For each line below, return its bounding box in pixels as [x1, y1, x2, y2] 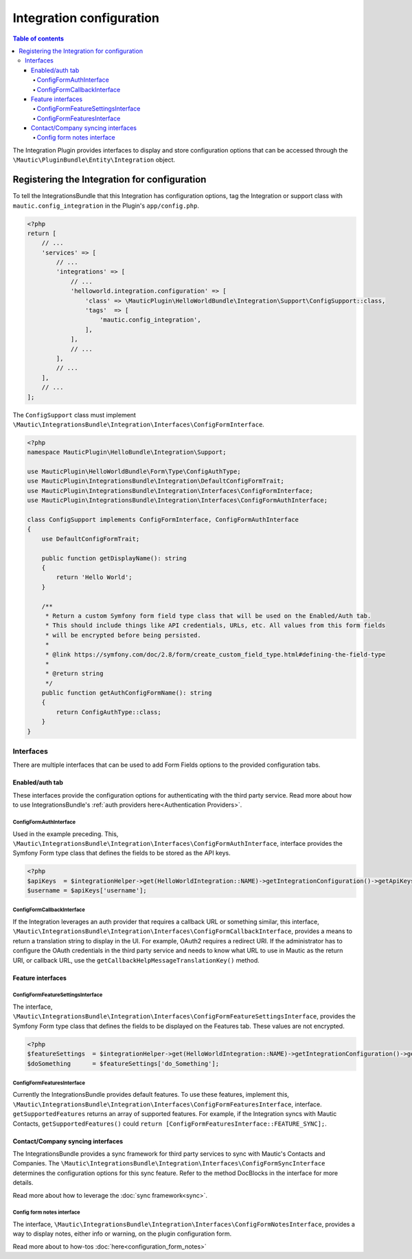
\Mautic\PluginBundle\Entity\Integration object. [12, 155, 175, 164]
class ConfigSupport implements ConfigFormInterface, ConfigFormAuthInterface [27, 516, 299, 524]
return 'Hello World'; [56, 573, 133, 581]
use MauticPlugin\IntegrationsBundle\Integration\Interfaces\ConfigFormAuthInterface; [27, 496, 328, 505]
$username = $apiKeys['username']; [27, 887, 147, 895]
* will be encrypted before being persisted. [45, 631, 202, 639]
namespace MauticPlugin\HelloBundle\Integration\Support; [27, 448, 227, 457]
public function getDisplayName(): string [41, 554, 187, 562]
